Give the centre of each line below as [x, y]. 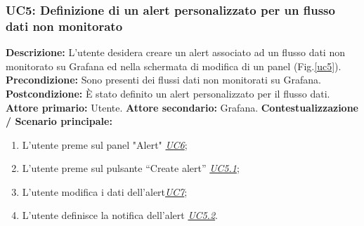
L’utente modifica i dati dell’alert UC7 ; [105, 191]
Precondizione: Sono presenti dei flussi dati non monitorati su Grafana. [163, 80]
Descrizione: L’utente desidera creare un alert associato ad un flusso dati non [175, 52]
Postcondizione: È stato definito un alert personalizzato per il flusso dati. [168, 93]
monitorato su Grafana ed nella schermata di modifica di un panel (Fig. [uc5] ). [174, 66]
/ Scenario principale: [59, 121]
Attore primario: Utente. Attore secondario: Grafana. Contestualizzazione [182, 107]
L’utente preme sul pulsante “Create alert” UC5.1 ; [131, 168]
